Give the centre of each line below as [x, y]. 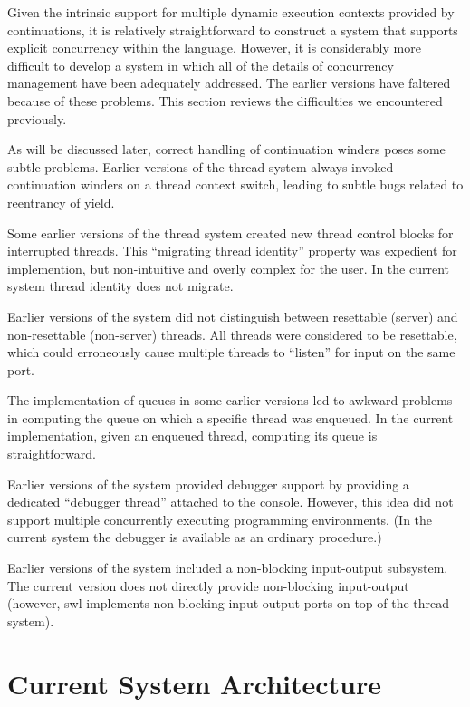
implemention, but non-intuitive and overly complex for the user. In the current [228, 268]
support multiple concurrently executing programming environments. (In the [220, 519]
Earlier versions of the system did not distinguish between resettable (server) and [233, 316]
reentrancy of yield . [61, 202]
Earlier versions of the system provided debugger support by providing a [208, 484]
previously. [37, 118]
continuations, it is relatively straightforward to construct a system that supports [233, 29]
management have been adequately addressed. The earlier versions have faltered [229, 83]
